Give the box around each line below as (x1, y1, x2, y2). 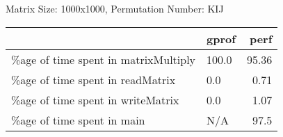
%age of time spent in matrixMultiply (11, 51, 196, 67)
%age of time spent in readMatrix (11, 71, 176, 88)
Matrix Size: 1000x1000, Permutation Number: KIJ (6, 1, 224, 15)
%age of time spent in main (11, 111, 145, 128)
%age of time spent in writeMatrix (11, 91, 179, 108)
